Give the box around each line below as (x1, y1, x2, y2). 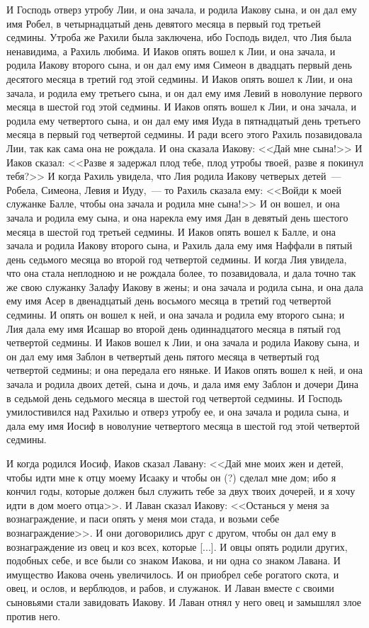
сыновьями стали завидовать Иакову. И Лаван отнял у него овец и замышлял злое (6, 594, 362, 609)
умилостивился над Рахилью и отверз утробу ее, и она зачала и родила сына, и (6, 404, 349, 419)
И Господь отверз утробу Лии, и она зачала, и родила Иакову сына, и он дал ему (6, 2, 357, 16)
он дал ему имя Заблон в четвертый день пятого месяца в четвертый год (6, 348, 319, 363)
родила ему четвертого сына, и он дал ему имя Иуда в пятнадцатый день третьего (6, 113, 361, 127)
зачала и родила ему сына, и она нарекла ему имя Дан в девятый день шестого (6, 210, 348, 224)
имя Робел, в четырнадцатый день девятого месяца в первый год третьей (6, 16, 321, 30)
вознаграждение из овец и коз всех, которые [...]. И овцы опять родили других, (6, 539, 348, 554)
